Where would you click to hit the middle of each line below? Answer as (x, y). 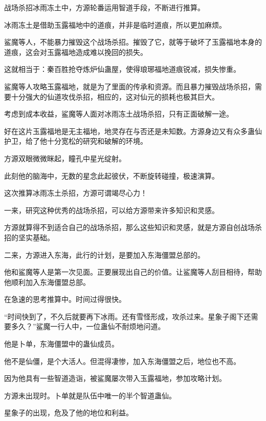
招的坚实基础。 (29, 237)
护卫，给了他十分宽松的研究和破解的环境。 (76, 141)
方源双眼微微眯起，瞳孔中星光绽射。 (65, 158)
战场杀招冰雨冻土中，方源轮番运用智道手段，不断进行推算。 (104, 7)
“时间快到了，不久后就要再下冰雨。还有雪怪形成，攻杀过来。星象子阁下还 (128, 316)
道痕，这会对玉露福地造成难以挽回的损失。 (76, 52)
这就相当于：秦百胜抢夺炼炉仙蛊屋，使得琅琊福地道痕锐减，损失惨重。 (122, 69)
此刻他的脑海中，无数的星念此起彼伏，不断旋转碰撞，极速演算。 (112, 175)
